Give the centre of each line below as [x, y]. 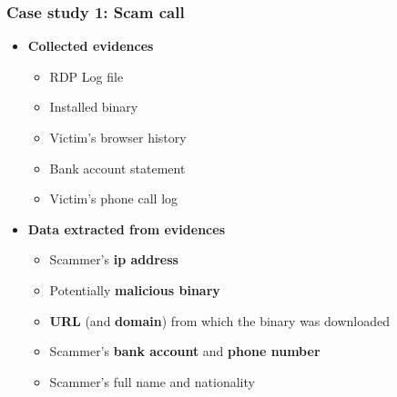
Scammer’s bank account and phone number [185, 351]
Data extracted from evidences [126, 228]
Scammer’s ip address [114, 259]
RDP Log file [87, 76]
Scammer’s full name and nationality [152, 381]
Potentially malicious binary [135, 289]
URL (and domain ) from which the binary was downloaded [219, 320]
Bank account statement [117, 168]
